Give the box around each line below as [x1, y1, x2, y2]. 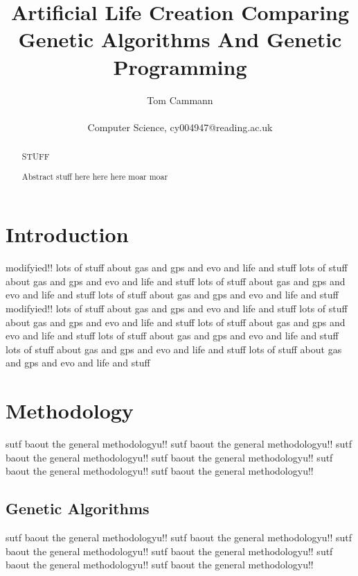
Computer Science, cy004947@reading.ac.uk [87, 119, 273, 134]
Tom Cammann [147, 92, 213, 107]
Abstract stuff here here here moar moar [21, 170, 168, 182]
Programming [113, 52, 247, 81]
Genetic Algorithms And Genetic [18, 25, 342, 53]
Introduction [6, 220, 129, 248]
